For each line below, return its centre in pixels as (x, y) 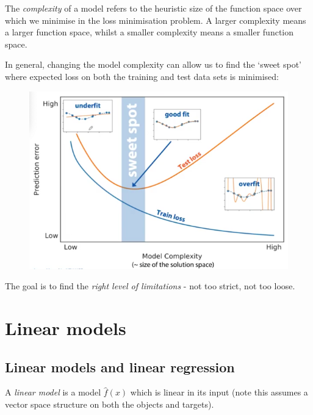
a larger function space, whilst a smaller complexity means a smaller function (149, 32)
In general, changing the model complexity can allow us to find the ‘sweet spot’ (153, 64)
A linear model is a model (53, 392)
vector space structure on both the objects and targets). (110, 404)
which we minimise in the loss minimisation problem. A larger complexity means (156, 20)
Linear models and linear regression (120, 366)
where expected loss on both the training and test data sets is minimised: (142, 76)
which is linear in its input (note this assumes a (219, 392)
